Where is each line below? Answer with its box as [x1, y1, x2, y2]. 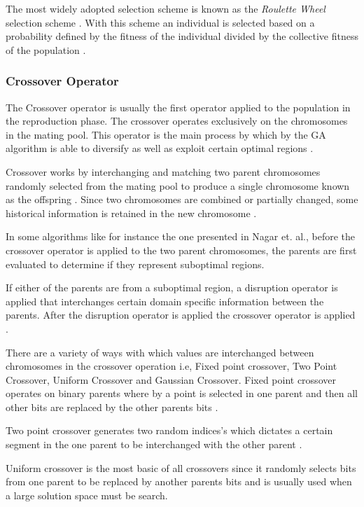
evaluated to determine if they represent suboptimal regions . [6, 256, 265, 271]
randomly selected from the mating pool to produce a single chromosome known [6, 178, 350, 193]
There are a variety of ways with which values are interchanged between [6, 345, 314, 359]
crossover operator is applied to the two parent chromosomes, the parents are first [6, 242, 357, 257]
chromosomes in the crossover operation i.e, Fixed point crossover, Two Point [6, 359, 337, 373]
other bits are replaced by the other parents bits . [6, 399, 218, 414]
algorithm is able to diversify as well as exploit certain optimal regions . [6, 141, 314, 155]
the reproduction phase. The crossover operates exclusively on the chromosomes [6, 113, 348, 128]
